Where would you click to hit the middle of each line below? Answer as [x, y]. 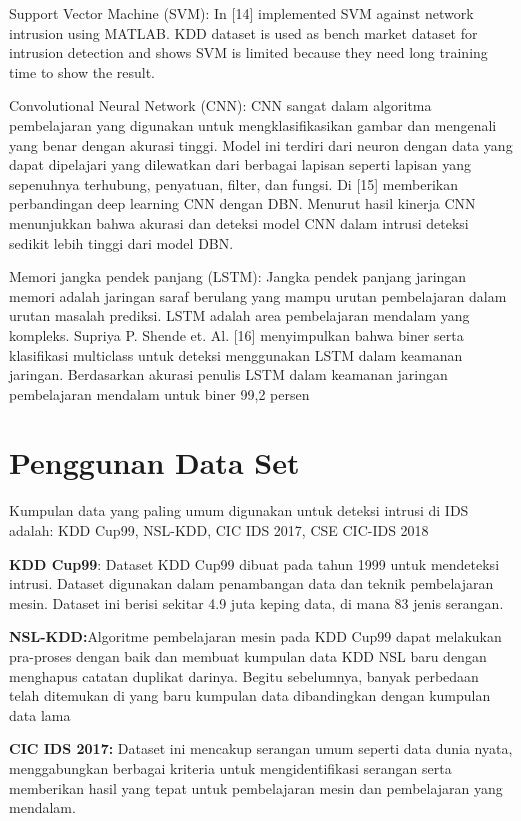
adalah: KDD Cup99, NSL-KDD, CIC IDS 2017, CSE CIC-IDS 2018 [219, 530]
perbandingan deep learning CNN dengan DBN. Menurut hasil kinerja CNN [242, 203]
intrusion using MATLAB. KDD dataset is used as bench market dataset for [243, 32]
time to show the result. [82, 71]
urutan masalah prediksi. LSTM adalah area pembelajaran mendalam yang [239, 315]
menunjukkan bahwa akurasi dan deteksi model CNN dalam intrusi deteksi [239, 222]
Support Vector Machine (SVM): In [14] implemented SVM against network [241, 13]
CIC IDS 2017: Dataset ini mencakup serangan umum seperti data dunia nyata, [261, 748]
